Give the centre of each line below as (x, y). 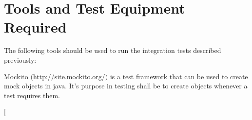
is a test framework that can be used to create (179, 76)
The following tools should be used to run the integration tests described (113, 50)
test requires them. (32, 95)
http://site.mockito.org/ (69, 76)
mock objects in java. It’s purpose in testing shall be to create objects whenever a (126, 86)
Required (35, 27)
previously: (20, 60)
